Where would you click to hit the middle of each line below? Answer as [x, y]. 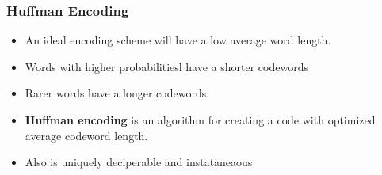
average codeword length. [86, 135]
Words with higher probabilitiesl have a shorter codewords [166, 66]
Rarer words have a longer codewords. [117, 93]
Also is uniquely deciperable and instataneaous [139, 162]
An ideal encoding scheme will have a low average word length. [178, 40]
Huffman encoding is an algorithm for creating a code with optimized [200, 120]
